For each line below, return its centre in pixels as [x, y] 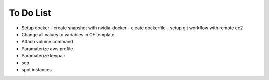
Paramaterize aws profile [47, 48]
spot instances [37, 69]
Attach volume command [47, 42]
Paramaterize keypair [44, 56]
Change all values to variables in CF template [68, 34]
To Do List [30, 13]
